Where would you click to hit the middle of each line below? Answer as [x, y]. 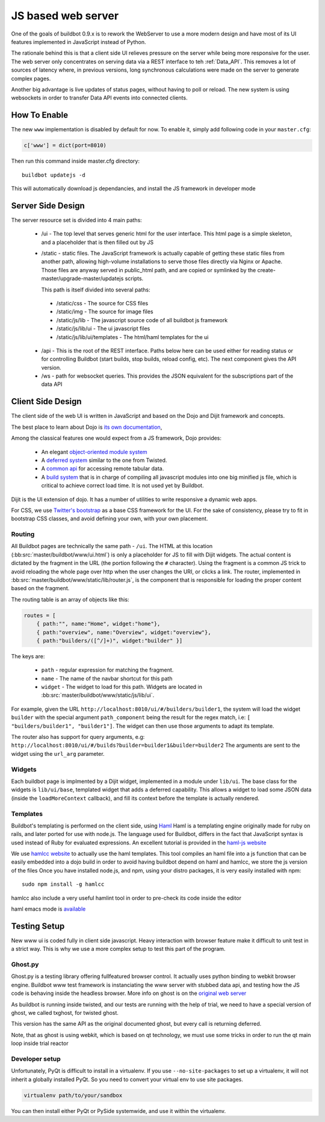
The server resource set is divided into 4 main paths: [77, 220]
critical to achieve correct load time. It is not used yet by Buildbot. [122, 485]
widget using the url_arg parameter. [58, 753]
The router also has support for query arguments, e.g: [78, 737]
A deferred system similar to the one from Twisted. [104, 460]
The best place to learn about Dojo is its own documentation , [87, 427]
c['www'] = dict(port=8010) [65, 145]
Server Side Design [48, 206]
